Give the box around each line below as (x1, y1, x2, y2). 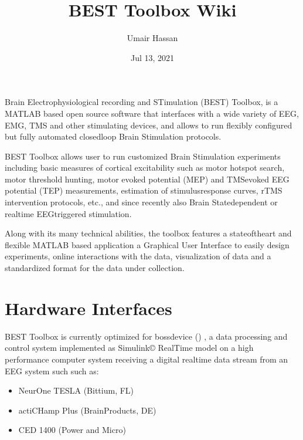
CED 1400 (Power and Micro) (18, 424, 126, 436)
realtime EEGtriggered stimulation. (5, 207, 132, 219)
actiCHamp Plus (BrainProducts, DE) (18, 404, 156, 416)
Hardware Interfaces (5, 296, 172, 320)
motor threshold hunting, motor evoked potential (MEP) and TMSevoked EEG (5, 172, 290, 185)
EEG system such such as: (5, 364, 99, 377)
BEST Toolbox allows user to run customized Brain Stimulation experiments (5, 150, 281, 162)
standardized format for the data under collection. (5, 262, 185, 274)
